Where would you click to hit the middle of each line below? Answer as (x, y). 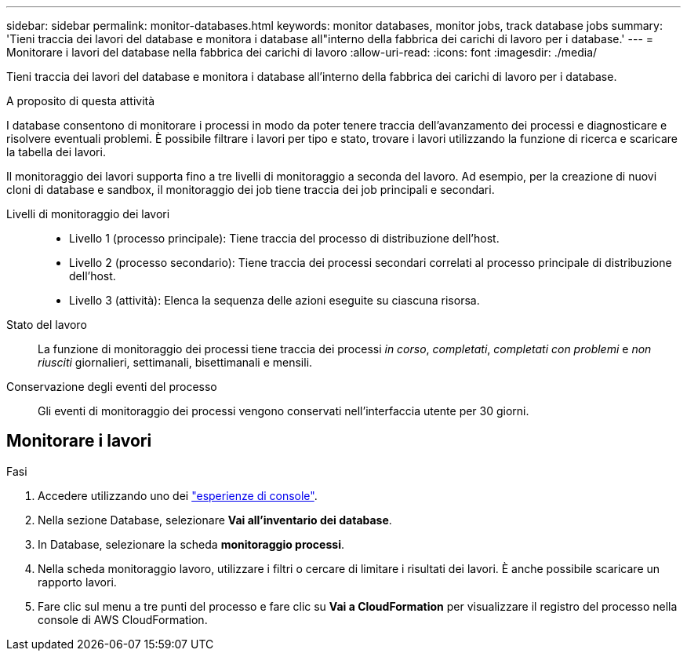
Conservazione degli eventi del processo (112, 387)
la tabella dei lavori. (56, 152)
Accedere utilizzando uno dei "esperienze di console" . (178, 495)
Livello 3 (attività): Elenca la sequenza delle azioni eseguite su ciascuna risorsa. (274, 300)
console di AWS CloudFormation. (123, 619)
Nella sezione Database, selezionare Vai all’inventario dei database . (215, 520)
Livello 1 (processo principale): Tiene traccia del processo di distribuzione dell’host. (284, 238)
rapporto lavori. (77, 582)
